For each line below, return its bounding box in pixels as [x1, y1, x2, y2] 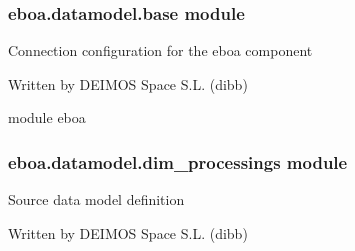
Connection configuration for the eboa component [8, 40, 313, 61]
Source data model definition [8, 189, 185, 210]
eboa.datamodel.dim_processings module [8, 149, 348, 174]
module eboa [8, 107, 86, 128]
